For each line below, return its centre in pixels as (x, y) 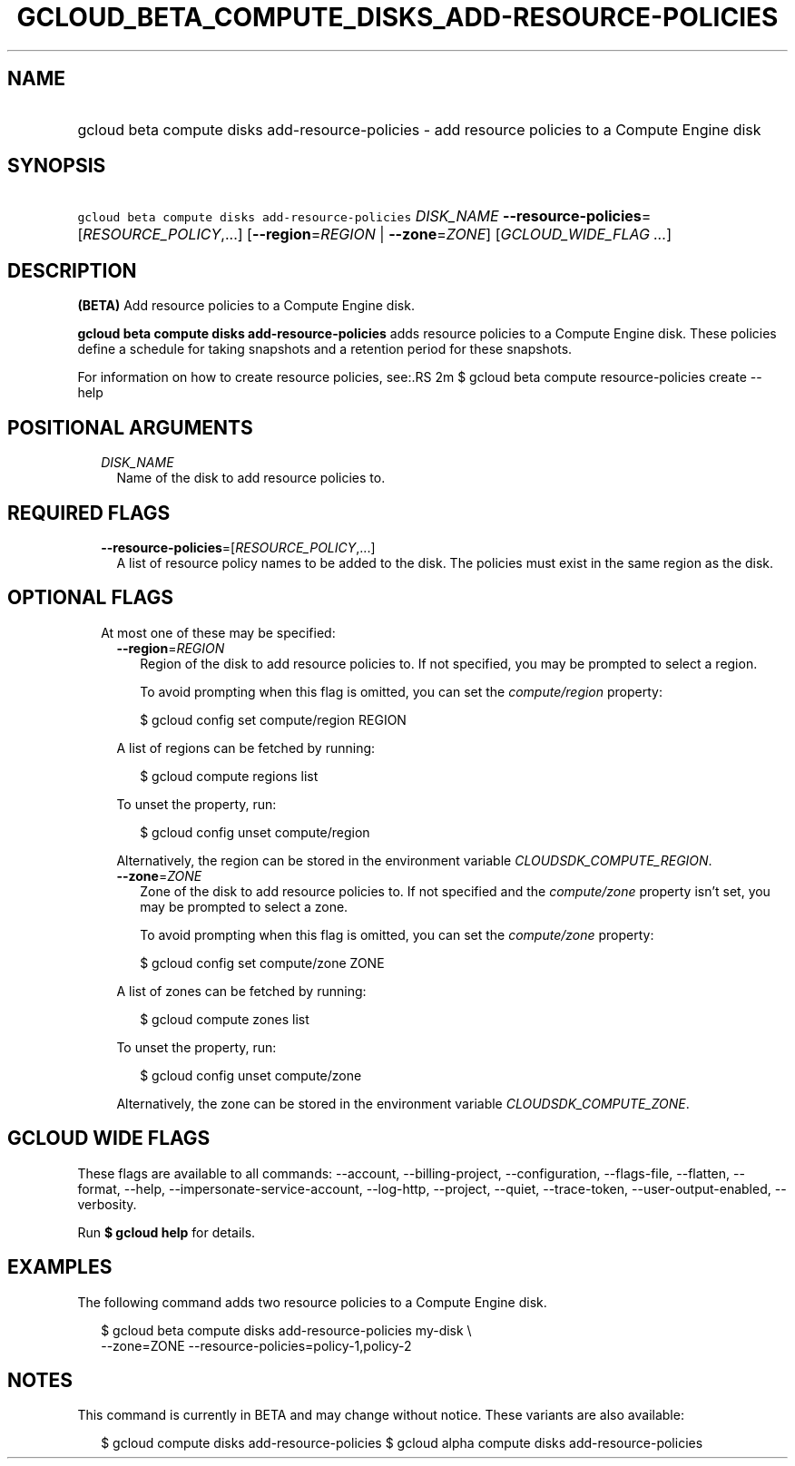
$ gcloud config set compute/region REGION (273, 719)
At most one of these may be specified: (218, 632)
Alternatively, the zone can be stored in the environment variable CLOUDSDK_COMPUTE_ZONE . (403, 1103)
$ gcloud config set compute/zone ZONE (262, 963)
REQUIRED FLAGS (89, 513)
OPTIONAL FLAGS (90, 598)
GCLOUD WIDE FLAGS (109, 1139)
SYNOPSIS (57, 166)
